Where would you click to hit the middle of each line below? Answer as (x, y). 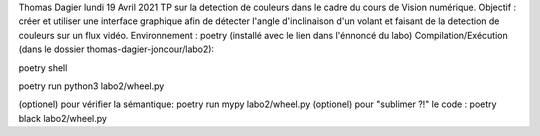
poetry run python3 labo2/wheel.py (91, 86)
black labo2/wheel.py (62, 118)
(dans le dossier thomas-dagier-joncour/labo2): (116, 49)
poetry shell (43, 67)
